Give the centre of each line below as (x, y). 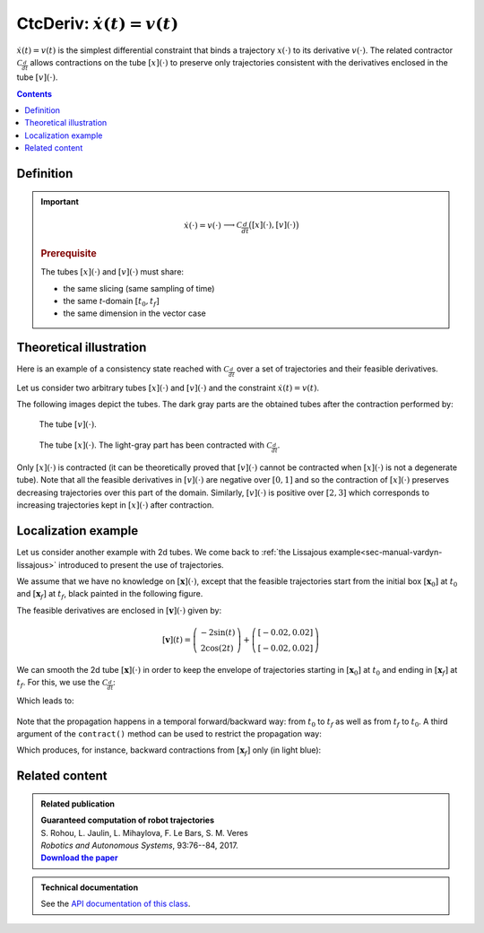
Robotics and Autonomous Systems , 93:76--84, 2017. (140, 846)
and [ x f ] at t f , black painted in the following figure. (110, 595)
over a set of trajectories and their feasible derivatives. (337, 369)
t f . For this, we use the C (62, 684)
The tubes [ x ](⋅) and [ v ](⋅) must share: (112, 272)
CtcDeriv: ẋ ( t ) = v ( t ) (98, 23)
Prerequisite (69, 254)
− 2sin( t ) (218, 632)
